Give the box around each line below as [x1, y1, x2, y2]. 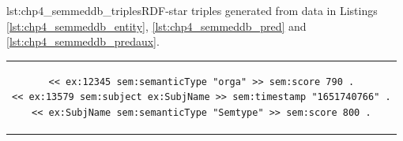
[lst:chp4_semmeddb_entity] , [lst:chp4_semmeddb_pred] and [6, 17, 307, 34]
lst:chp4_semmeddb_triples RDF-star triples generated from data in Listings [6, 2, 378, 18]
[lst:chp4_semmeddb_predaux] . [6, 33, 160, 50]
